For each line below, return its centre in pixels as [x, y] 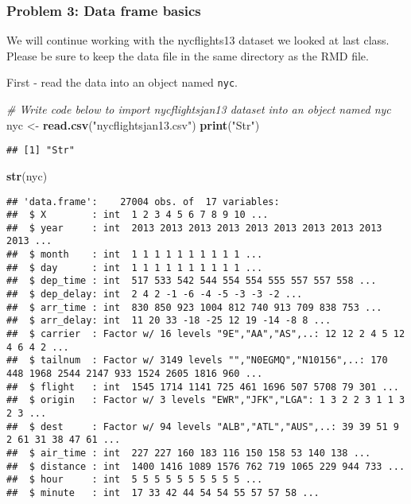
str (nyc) [27, 175]
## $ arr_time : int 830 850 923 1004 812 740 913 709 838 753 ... [194, 307]
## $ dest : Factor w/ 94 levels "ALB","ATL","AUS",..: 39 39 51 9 [203, 426]
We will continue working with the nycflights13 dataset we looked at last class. [198, 40]
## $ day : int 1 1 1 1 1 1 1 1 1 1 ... [135, 268]
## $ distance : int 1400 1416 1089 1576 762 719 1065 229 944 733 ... [206, 466]
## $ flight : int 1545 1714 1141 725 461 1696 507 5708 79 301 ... [203, 387]
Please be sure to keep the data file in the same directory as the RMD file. [188, 55]
